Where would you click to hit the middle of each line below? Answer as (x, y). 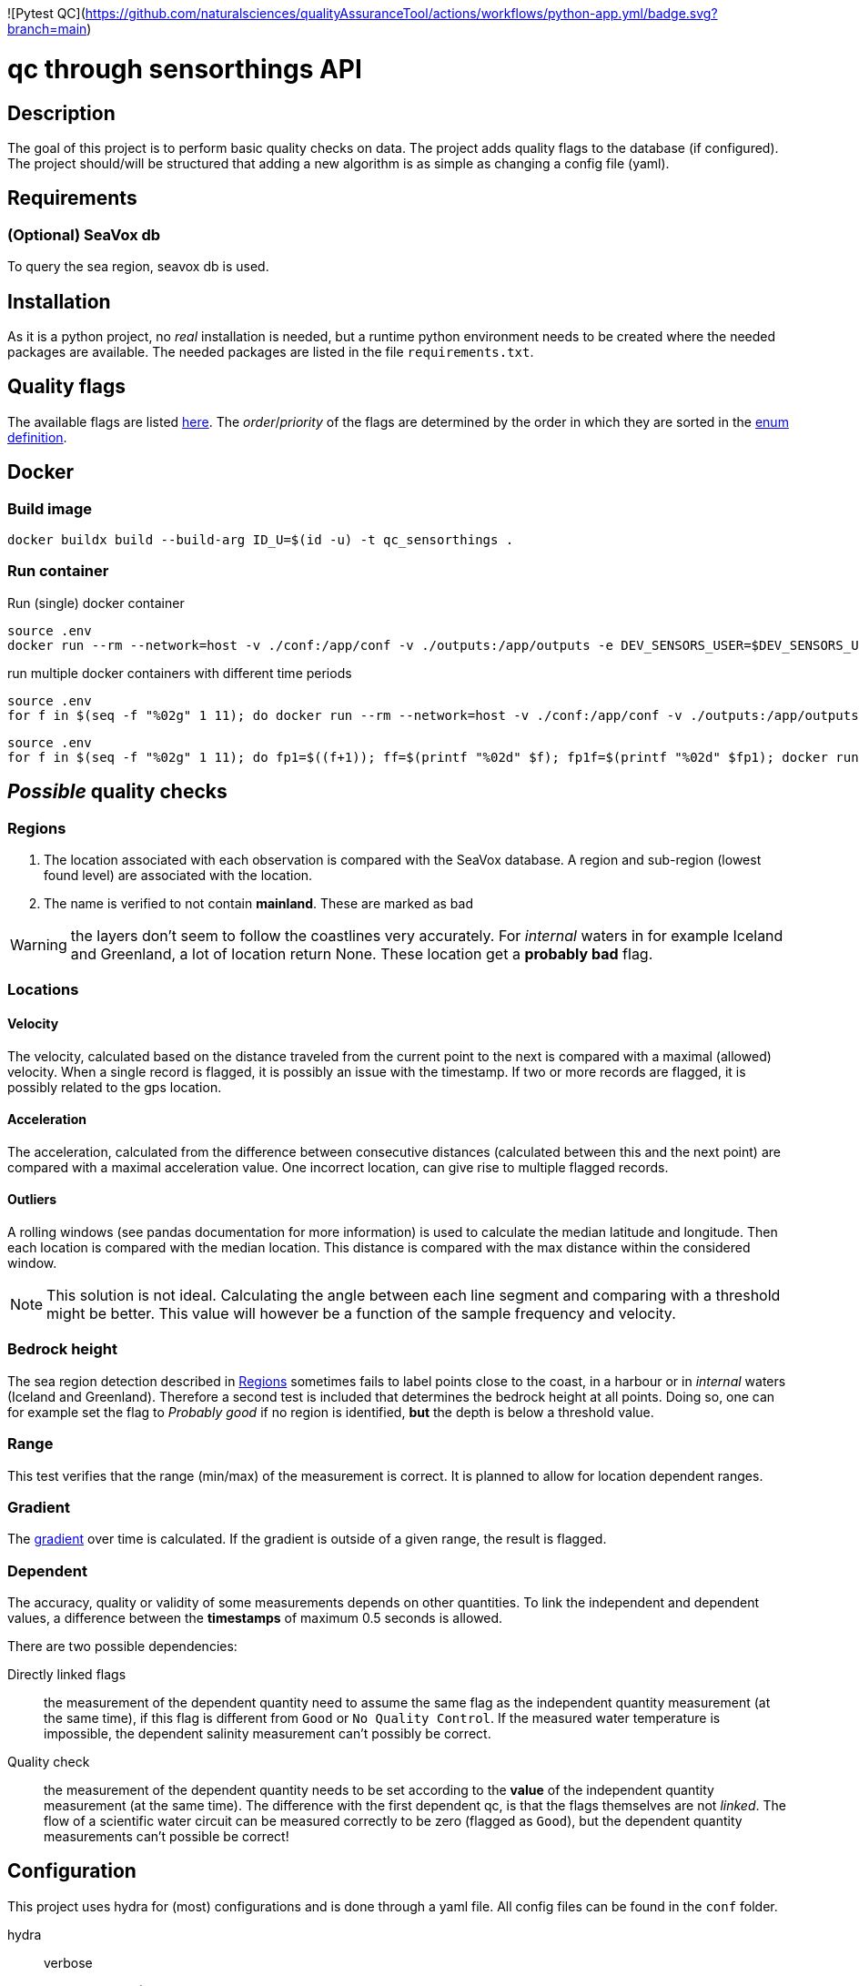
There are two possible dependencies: (122, 1647)
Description (61, 113)
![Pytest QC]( (46, 13)
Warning (39, 945)
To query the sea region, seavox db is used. (138, 267)
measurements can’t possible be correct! (167, 1837)
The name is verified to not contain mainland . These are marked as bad (258, 904)
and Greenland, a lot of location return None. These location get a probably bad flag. (362, 954)
